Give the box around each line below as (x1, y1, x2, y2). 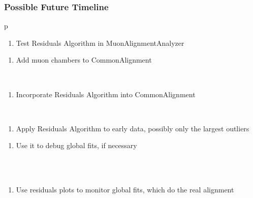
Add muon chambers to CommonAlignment (16, 54, 152, 65)
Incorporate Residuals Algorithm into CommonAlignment (16, 89, 196, 99)
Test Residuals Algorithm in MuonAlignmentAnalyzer (16, 37, 184, 48)
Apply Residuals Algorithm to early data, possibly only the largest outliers (16, 123, 249, 133)
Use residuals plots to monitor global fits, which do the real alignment (16, 184, 234, 195)
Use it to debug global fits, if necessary (16, 140, 137, 151)
